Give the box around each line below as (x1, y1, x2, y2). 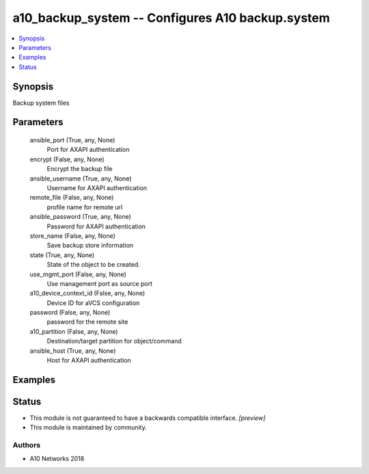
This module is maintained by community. (29, 423, 147, 432)
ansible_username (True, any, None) (29, 174, 132, 183)
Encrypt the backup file (46, 165, 113, 173)
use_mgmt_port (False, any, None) (29, 270, 126, 278)
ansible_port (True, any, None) (29, 136, 115, 144)
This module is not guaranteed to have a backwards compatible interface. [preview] (29, 414, 266, 422)
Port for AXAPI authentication (46, 146, 130, 154)
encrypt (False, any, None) (29, 155, 105, 163)
